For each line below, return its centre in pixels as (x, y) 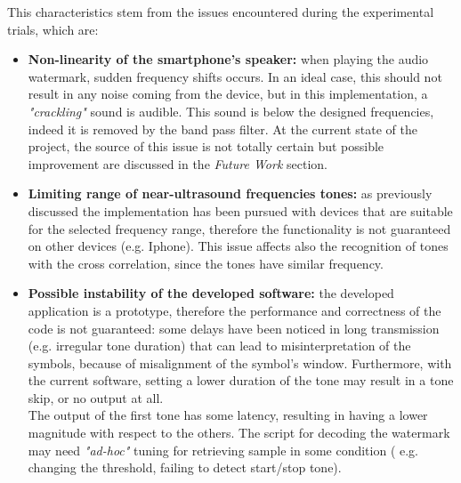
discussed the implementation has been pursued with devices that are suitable (240, 210)
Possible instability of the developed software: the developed (211, 293)
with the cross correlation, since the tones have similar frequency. (206, 263)
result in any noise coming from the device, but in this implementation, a (228, 94)
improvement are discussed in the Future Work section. (178, 163)
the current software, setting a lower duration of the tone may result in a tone (241, 380)
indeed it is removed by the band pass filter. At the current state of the (222, 129)
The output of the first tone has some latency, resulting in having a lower (228, 415)
